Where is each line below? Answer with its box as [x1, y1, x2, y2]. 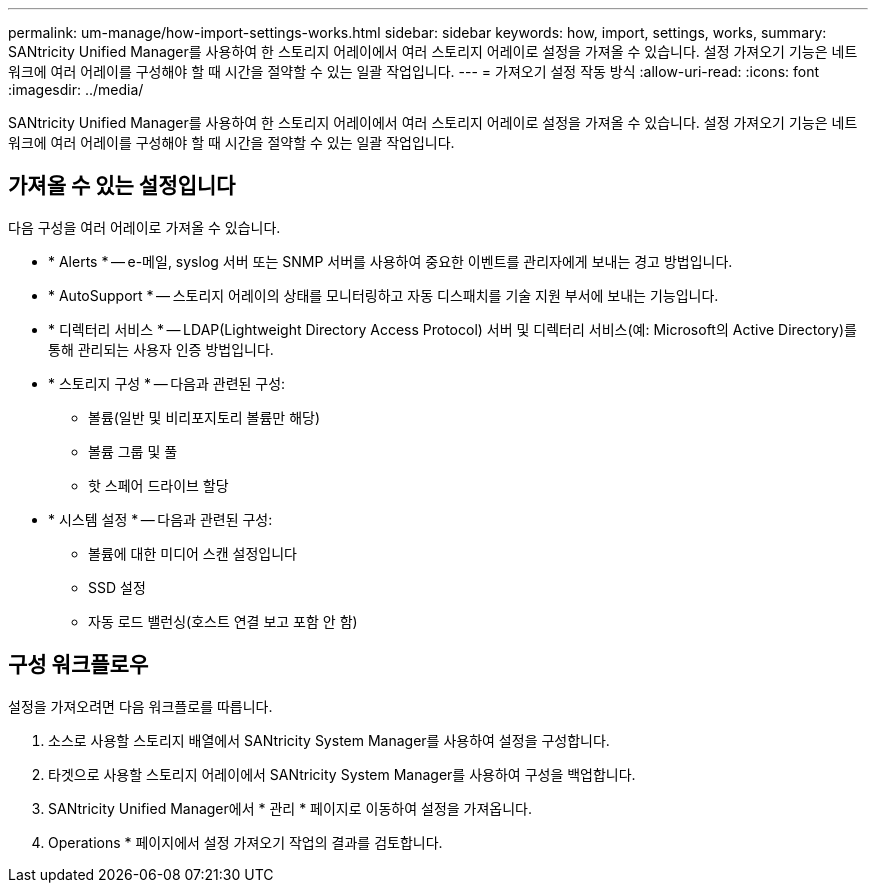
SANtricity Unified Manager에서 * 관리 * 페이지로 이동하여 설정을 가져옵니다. [48, 799, 533, 817]
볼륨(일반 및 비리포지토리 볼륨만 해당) [88, 408, 321, 426]
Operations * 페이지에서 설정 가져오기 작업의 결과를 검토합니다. [48, 833, 443, 851]
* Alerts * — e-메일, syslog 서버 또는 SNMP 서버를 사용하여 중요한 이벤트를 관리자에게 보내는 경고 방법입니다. [48, 252, 733, 270]
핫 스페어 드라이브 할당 [88, 476, 229, 494]
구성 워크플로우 [8, 652, 149, 678]
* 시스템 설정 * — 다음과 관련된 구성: [48, 510, 273, 528]
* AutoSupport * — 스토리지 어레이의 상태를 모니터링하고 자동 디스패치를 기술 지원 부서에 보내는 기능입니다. [48, 286, 719, 304]
